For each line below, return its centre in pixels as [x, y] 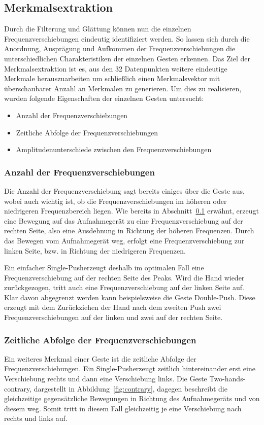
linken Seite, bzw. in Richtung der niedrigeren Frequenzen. [95, 250]
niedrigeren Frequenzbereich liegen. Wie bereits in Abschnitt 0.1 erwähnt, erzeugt [131, 211]
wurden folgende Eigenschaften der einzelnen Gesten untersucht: [104, 98]
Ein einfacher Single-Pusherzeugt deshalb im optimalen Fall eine [104, 268]
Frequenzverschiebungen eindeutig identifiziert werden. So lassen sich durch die [127, 38]
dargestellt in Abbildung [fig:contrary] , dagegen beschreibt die [130, 388]
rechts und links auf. [36, 418]
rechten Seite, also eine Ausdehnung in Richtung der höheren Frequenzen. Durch [129, 231]
